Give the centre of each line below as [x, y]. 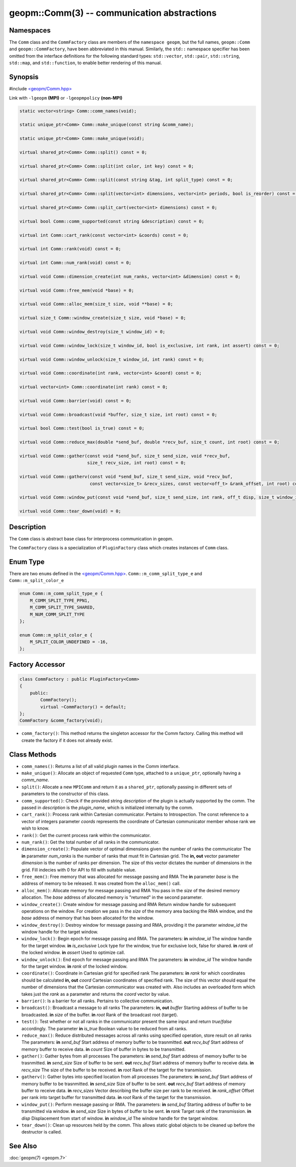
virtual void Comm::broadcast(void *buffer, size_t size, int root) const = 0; [118, 415]
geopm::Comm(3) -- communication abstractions [113, 13]
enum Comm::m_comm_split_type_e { [61, 594]
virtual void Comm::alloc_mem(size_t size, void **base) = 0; [96, 304]
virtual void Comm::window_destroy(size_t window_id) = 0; [92, 332]
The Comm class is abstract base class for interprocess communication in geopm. [91, 539]
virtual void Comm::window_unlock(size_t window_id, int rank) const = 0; [112, 359]
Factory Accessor [37, 664]
